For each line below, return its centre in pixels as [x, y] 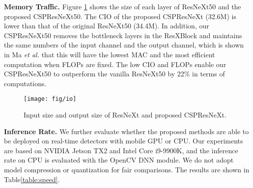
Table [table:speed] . [32, 179]
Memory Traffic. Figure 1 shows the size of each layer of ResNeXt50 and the [123, 6]
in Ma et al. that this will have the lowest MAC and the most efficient [110, 54]
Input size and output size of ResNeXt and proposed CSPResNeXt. [125, 115]
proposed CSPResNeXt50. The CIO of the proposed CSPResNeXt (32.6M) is [120, 16]
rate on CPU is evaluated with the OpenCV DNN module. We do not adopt [119, 160]
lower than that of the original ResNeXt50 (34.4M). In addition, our [107, 26]
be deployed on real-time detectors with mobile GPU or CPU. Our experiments [124, 141]
